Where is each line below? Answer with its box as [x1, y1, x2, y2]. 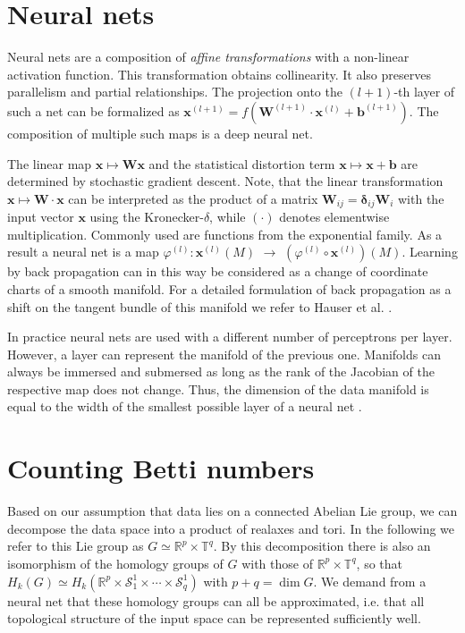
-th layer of [393, 82, 455, 101]
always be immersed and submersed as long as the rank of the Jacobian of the [7, 362, 435, 381]
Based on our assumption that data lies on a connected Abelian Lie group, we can [7, 502, 458, 520]
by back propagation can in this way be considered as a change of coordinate [7, 262, 428, 281]
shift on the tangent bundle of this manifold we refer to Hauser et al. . [7, 297, 393, 316]
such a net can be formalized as [7, 101, 180, 120]
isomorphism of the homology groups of [7, 553, 224, 572]
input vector [7, 207, 74, 226]
